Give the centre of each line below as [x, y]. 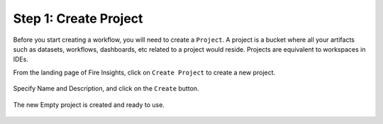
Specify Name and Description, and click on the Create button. [106, 89]
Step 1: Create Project [78, 18]
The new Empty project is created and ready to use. [89, 105]
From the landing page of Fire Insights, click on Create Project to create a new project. [144, 72]
